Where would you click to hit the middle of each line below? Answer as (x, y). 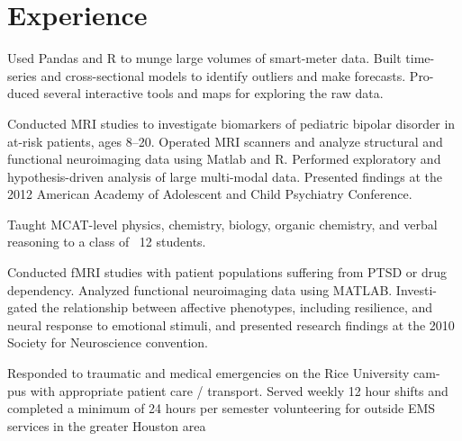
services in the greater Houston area (107, 425)
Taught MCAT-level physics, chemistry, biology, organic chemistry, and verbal (222, 224)
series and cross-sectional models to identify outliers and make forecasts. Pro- (221, 75)
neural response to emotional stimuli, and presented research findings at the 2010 (231, 324)
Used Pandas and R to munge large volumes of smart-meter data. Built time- (221, 58)
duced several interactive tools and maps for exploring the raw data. (195, 93)
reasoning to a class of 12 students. (107, 242)
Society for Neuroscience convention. (108, 342)
